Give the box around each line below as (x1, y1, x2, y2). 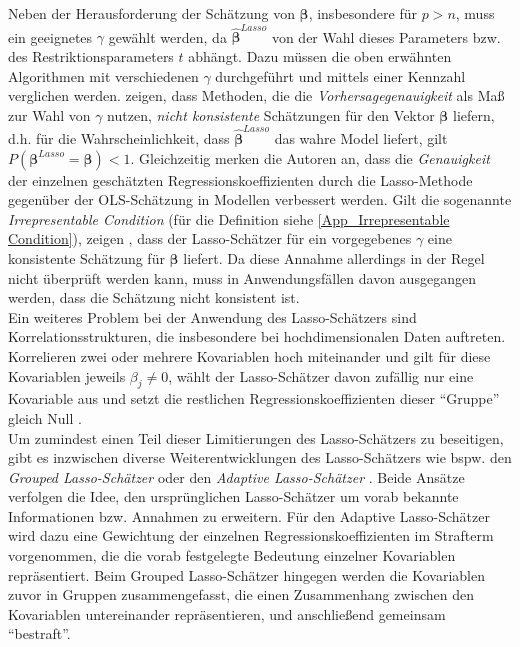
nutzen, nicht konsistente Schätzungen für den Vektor (107, 104, 435, 125)
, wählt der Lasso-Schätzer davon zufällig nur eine (168, 365, 474, 386)
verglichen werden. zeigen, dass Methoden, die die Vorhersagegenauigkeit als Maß (8, 85, 505, 106)
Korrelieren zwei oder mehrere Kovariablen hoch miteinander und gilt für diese (8, 345, 491, 366)
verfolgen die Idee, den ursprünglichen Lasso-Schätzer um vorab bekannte (8, 486, 459, 507)
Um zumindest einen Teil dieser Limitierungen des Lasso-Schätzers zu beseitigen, (8, 427, 504, 448)
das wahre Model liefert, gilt (274, 128, 448, 148)
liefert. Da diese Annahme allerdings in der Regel (183, 247, 485, 268)
